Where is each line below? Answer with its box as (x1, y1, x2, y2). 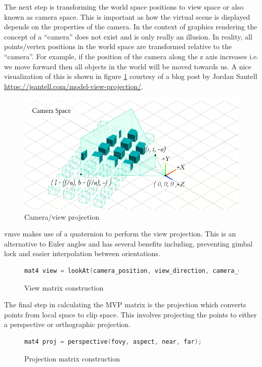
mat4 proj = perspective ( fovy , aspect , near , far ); (24, 338, 202, 345)
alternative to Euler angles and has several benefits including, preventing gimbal (4, 238, 253, 249)
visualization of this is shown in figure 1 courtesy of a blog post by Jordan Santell (4, 71, 257, 81)
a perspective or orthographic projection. (4, 319, 130, 330)
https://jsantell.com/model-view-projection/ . (4, 80, 144, 91)
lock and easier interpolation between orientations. (4, 248, 160, 259)
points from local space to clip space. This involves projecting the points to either (4, 309, 257, 319)
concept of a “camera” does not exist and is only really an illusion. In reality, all (4, 31, 252, 42)
